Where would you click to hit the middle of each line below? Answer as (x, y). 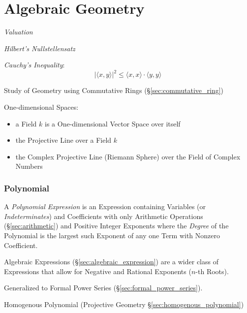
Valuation (18, 32)
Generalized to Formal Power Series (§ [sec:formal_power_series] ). (103, 288)
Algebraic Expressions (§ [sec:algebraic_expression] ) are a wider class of (111, 262)
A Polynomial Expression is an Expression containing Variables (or (105, 206)
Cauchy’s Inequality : (34, 65)
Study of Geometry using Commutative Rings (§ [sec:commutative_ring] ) (114, 90)
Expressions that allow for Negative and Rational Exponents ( (98, 271)
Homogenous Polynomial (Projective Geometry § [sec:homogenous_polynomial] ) (124, 304)
